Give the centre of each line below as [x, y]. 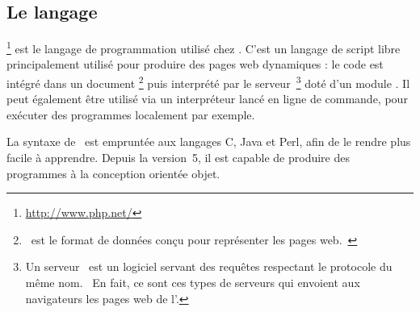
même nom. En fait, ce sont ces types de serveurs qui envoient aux [193, 283]
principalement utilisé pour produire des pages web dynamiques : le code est [195, 64]
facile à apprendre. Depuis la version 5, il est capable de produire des [178, 158]
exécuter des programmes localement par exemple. [131, 114]
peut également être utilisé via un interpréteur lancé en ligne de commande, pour [207, 99]
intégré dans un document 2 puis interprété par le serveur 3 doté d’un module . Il [208, 82]
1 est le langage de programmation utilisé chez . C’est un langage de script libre [204, 47]
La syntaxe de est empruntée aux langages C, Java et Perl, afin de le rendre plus [209, 141]
